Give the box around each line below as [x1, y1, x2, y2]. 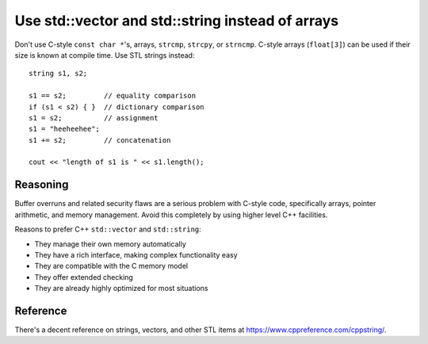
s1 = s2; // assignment [29, 113, 159, 122]
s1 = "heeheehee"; [29, 124, 101, 134]
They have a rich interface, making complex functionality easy [34, 250, 238, 259]
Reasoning [14, 178, 69, 192]
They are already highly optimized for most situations [34, 284, 208, 293]
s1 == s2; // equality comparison [29, 91, 197, 101]
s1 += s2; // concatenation [29, 136, 171, 144]
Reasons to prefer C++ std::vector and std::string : [14, 224, 201, 234]
